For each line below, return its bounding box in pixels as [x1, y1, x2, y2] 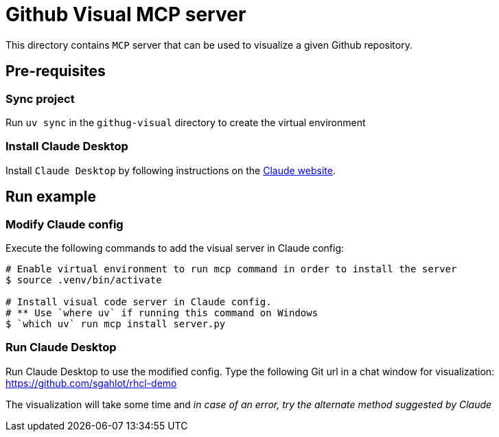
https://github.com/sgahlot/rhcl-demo [5, 377, 177, 389]
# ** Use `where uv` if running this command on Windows [5, 307, 318, 318]
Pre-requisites [5, 62, 106, 80]
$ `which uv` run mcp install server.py [5, 318, 226, 329]
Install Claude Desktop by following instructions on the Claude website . [5, 164, 336, 176]
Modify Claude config [5, 217, 124, 231]
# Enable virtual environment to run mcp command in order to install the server [5, 263, 457, 274]
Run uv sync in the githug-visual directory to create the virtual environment [5, 116, 366, 128]
